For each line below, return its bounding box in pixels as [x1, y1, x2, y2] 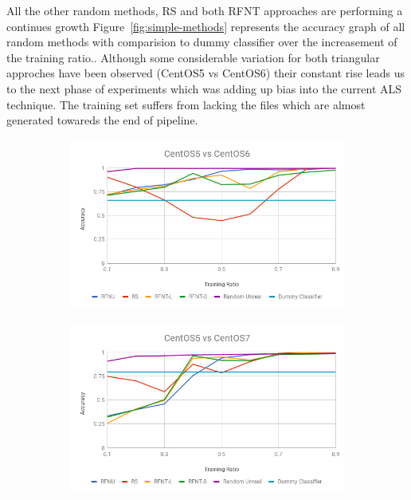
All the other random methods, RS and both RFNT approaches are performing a [6, 2, 403, 18]
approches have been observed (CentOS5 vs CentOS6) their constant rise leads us [6, 65, 405, 81]
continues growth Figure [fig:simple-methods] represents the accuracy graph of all [6, 18, 405, 34]
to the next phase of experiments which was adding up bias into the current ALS [6, 80, 402, 96]
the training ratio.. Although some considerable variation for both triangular [6, 49, 380, 65]
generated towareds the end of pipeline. [6, 112, 198, 128]
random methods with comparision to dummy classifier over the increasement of [6, 33, 397, 50]
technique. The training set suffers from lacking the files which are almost [6, 96, 366, 112]
